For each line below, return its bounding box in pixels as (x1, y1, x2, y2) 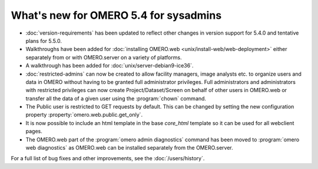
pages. (25, 128, 42, 135)
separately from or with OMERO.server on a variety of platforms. (25, 53, 182, 61)
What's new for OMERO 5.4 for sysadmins (11, 9, 222, 22)
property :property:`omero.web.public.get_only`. (25, 111, 143, 119)
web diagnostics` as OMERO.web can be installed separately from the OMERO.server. (25, 144, 234, 151)
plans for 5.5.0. (25, 37, 62, 44)
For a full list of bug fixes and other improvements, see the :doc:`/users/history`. (11, 155, 205, 162)
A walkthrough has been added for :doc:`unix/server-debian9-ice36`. (25, 62, 194, 69)
